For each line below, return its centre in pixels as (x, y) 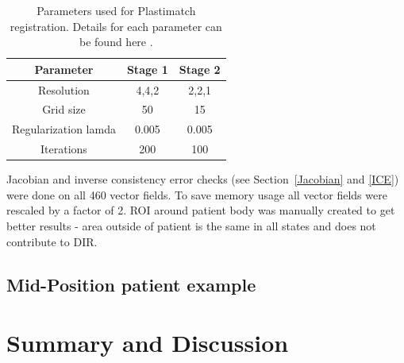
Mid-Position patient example (131, 284)
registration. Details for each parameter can (116, 26)
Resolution (64, 89)
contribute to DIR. (52, 241)
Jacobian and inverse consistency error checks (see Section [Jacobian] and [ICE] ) (203, 179)
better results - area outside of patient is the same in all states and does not (191, 226)
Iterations (64, 149)
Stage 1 (147, 69)
